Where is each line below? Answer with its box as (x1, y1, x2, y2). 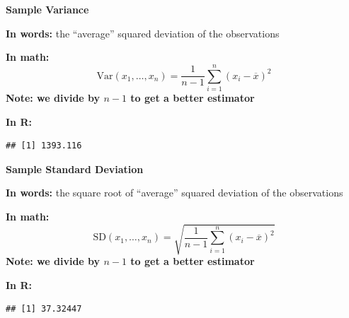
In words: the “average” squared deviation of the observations (6, 25, 280, 40)
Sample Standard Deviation (6, 161, 144, 176)
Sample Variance (6, 2, 89, 16)
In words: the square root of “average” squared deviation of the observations (6, 185, 343, 200)
